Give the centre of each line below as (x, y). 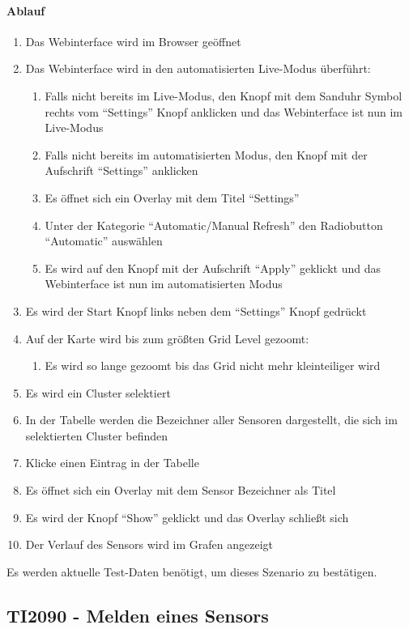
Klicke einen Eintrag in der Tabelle (112, 463)
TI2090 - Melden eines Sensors (138, 615)
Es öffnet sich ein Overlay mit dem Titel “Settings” (172, 197)
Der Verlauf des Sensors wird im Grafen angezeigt (149, 544)
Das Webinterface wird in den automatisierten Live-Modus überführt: (198, 68)
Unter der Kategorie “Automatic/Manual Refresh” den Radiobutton (214, 225)
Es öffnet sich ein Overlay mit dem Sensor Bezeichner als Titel (181, 490)
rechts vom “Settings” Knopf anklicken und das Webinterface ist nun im (224, 111)
